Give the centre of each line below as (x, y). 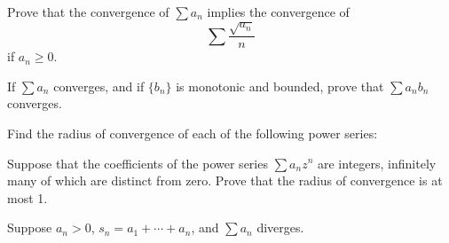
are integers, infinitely (377, 163)
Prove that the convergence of (88, 12)
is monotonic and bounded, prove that (280, 86)
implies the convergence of (278, 12)
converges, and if (99, 86)
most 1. (28, 197)
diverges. (280, 227)
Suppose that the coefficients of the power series (138, 163)
